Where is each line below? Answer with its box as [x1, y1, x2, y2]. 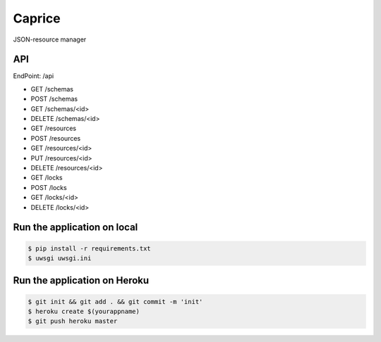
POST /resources [30, 134, 81, 142]
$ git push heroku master [28, 317, 118, 325]
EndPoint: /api [13, 72, 54, 80]
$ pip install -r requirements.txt [28, 244, 151, 253]
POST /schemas [30, 95, 78, 103]
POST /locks [30, 183, 67, 191]
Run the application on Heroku [13, 274, 150, 286]
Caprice [13, 11, 61, 26]
